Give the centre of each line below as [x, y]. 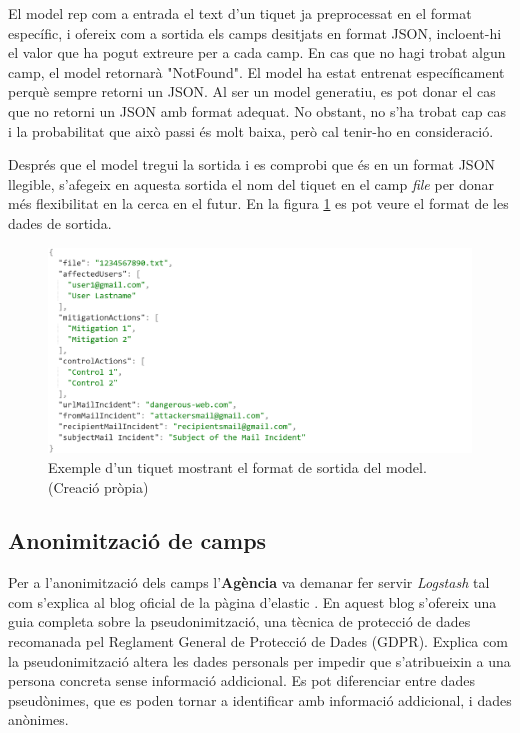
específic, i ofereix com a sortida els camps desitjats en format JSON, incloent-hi [255, 32]
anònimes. [38, 719]
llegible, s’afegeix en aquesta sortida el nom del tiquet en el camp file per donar [251, 183]
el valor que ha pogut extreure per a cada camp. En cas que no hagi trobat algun [257, 52]
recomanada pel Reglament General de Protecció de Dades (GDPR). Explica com [258, 641]
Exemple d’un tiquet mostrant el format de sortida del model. [237, 466]
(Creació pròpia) [98, 486]
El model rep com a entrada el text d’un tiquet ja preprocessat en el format [240, 13]
